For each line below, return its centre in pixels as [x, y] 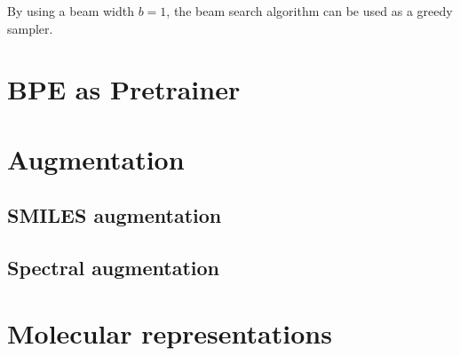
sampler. [30, 28]
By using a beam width [71, 11]
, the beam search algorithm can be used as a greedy [309, 11]
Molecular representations [170, 332]
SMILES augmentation [115, 215]
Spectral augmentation [114, 268]
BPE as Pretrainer [124, 89]
